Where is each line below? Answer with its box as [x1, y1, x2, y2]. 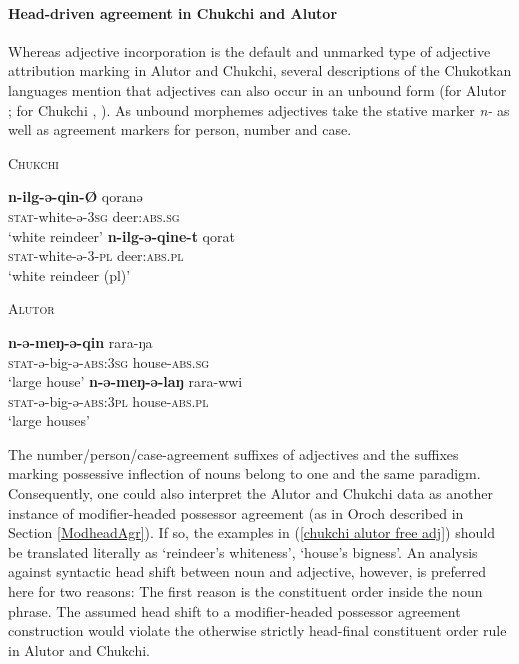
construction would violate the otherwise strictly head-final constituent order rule [8, 620, 507, 641]
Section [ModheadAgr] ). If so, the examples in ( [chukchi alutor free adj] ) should [8, 522, 495, 543]
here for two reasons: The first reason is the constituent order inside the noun [8, 581, 483, 602]
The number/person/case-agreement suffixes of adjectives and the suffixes [8, 443, 459, 464]
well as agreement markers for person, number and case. [8, 119, 352, 140]
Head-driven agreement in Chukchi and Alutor [8, 2, 338, 23]
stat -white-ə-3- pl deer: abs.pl [8, 245, 184, 266]
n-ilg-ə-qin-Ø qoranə [8, 186, 143, 207]
